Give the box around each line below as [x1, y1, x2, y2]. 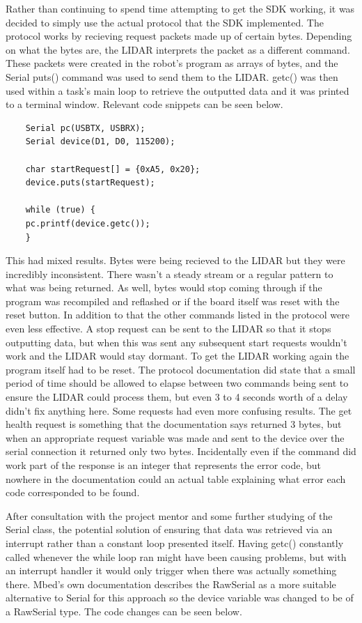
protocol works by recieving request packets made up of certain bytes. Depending [6, 29, 352, 43]
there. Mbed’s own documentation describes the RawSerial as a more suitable [6, 576, 336, 591]
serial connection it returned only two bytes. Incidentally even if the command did [6, 444, 356, 459]
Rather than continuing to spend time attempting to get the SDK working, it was [6, 1, 355, 15]
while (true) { [25, 205, 95, 215]
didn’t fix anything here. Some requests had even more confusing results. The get [6, 403, 352, 417]
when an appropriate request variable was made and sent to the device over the [6, 430, 345, 445]
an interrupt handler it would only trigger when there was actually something [6, 563, 337, 578]
